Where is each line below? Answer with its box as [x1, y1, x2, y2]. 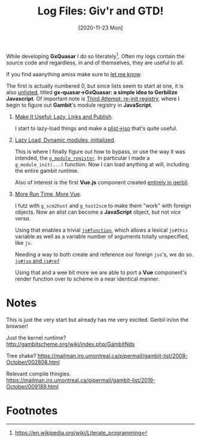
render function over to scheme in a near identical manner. [14, 275, 160, 282]
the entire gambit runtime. [14, 167, 79, 174]
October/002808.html [6, 359, 60, 366]
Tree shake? [6, 352, 36, 359]
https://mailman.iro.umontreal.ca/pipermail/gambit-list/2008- [37, 352, 188, 359]
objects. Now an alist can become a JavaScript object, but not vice [14, 208, 181, 216]
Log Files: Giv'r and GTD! [37, 4, 164, 18]
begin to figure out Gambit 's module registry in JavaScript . [6, 101, 153, 109]
